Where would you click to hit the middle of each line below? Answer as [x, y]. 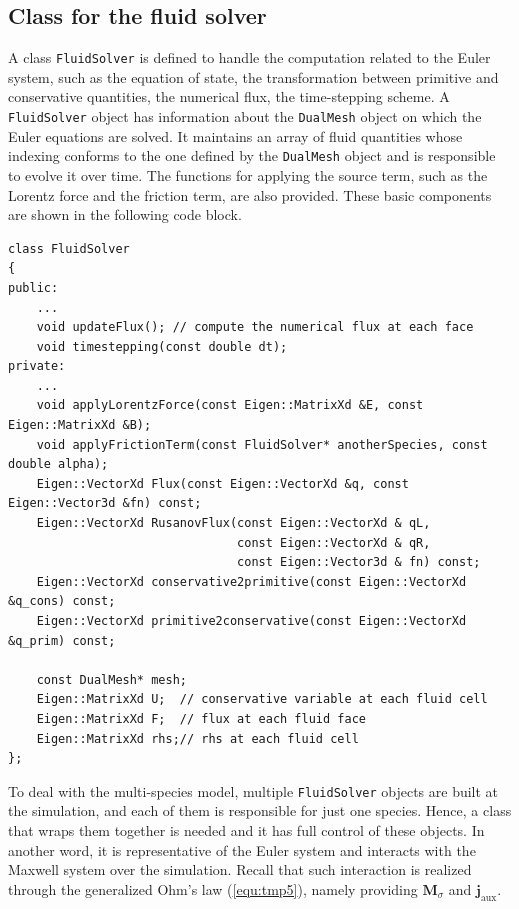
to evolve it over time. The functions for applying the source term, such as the [248, 174]
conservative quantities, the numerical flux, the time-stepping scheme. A [229, 96]
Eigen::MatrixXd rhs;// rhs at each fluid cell [197, 738]
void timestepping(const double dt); [162, 346]
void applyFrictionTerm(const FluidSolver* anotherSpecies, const [262, 444]
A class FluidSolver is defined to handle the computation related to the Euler [249, 57]
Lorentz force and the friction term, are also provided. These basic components [250, 194]
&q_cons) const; [62, 601]
